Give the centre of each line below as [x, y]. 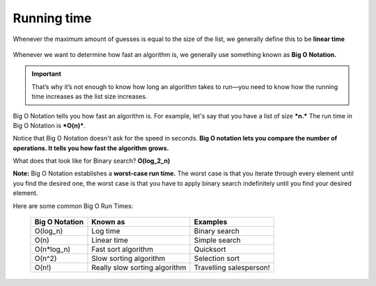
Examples [211, 222]
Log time [106, 231]
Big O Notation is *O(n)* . [49, 125]
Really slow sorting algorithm [139, 268]
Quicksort [210, 249]
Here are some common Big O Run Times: [73, 206]
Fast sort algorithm [122, 249]
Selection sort [217, 259]
